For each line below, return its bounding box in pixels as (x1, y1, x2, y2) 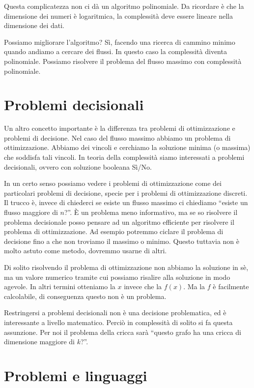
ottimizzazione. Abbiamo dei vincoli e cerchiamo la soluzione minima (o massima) (4, 142, 251, 152)
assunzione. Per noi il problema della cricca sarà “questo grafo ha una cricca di (4, 327, 241, 337)
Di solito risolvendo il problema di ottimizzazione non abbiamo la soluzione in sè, (4, 262, 249, 272)
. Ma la (183, 281, 205, 292)
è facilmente (213, 281, 249, 292)
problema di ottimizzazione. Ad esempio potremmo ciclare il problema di (4, 226, 224, 237)
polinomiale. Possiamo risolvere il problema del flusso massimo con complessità (4, 56, 242, 66)
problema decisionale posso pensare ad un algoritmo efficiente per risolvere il (4, 216, 234, 227)
